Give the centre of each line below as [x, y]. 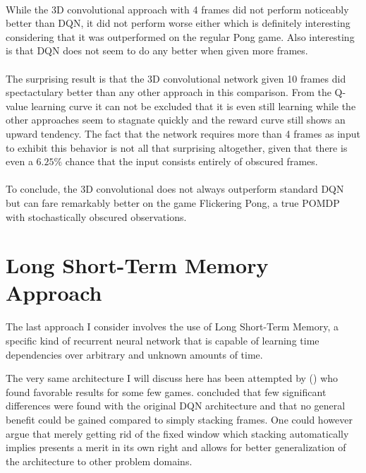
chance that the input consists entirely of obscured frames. [191, 161]
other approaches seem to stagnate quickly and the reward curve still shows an [176, 120]
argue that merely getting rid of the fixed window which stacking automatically [177, 433]
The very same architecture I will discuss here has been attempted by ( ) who [172, 378]
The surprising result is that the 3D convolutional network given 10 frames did [176, 78]
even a [19, 161]
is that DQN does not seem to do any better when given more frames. [157, 50]
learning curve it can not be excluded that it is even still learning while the [194, 106]
